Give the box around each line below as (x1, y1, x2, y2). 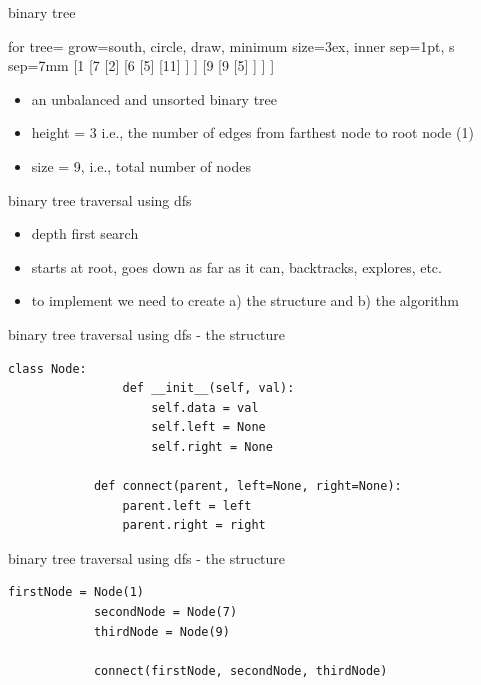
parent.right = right (122, 518, 266, 533)
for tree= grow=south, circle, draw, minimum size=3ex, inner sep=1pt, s (8, 35, 455, 56)
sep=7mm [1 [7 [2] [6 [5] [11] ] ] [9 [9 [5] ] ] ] (8, 55, 275, 76)
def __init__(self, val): (122, 381, 295, 396)
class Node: (8, 361, 87, 376)
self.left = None (151, 420, 266, 435)
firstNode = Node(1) (8, 585, 145, 600)
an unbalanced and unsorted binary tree (31, 88, 278, 109)
